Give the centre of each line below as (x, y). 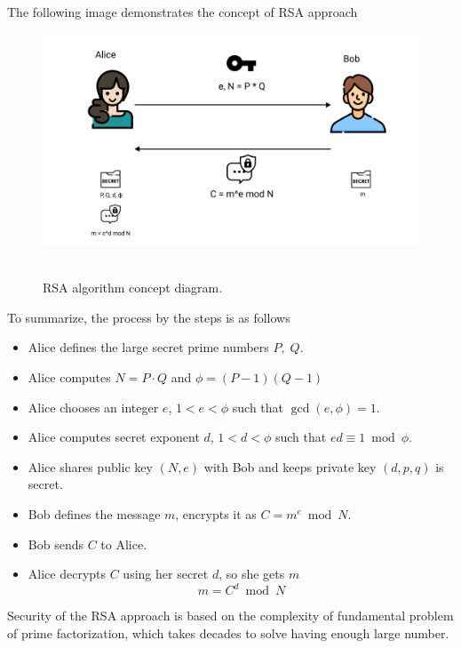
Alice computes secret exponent (114, 437)
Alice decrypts (67, 574)
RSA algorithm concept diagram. (133, 288)
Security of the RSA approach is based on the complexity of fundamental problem (230, 616)
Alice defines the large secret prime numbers (148, 347)
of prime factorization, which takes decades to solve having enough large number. (228, 632)
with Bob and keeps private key (290, 466)
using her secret (166, 574)
